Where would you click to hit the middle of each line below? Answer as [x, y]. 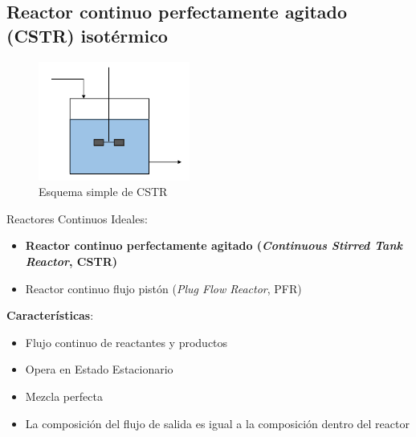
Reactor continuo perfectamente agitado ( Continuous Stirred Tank [214, 245]
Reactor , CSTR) [71, 261]
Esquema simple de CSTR [103, 192]
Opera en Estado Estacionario [99, 369]
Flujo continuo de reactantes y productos [126, 342]
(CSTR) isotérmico [87, 35]
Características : [50, 315]
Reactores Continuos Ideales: [77, 218]
